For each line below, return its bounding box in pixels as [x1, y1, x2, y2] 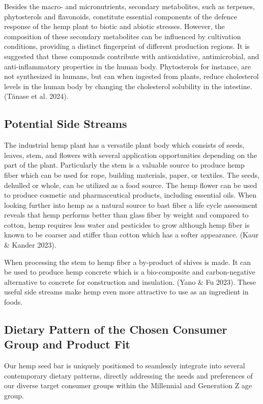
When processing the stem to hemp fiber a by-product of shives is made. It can [4, 256, 251, 267]
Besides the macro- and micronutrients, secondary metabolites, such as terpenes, [4, 1, 255, 11]
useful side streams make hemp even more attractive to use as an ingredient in [4, 286, 249, 297]
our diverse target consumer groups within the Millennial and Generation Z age [4, 380, 252, 391]
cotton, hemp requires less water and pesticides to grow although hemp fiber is [4, 219, 250, 230]
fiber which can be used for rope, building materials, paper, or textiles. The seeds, [4, 169, 259, 180]
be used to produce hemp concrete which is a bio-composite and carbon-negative [4, 266, 255, 277]
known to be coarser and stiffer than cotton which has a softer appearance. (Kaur [4, 229, 259, 240]
